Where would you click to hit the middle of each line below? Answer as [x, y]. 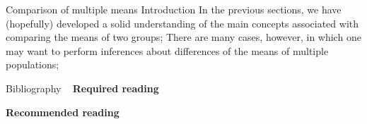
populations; [33, 64]
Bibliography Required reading [82, 88]
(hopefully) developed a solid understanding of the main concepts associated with [182, 23]
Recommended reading [63, 112]
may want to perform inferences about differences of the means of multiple [167, 50]
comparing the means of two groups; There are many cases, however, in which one [183, 37]
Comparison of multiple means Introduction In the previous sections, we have [174, 9]
